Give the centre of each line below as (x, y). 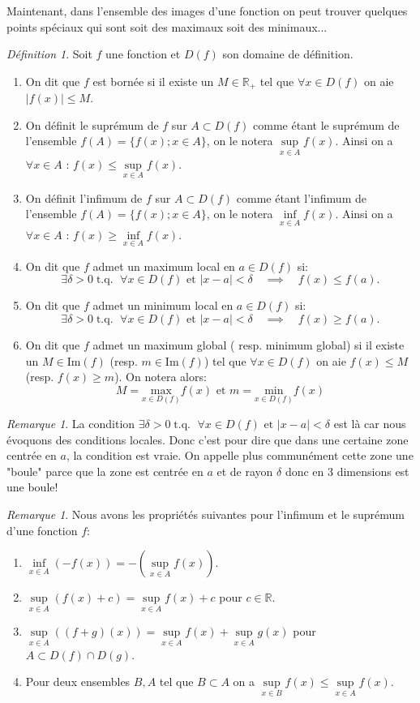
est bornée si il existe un (153, 81)
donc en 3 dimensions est (347, 471)
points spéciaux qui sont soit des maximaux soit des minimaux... (167, 26)
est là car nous (370, 424)
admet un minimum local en (163, 305)
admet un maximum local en (164, 266)
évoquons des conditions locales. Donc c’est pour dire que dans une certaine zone (208, 439)
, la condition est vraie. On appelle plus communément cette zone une (240, 455)
